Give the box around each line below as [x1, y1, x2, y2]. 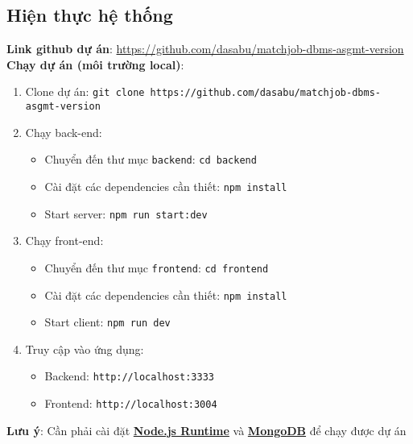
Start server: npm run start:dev [44, 205, 208, 222]
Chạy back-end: [25, 123, 102, 140]
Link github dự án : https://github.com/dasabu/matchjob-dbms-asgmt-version [6, 40, 404, 57]
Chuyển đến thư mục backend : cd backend [44, 151, 257, 168]
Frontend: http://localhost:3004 [44, 395, 217, 412]
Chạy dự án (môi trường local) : [6, 56, 184, 73]
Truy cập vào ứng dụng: [25, 340, 144, 357]
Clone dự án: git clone [25, 83, 145, 100]
